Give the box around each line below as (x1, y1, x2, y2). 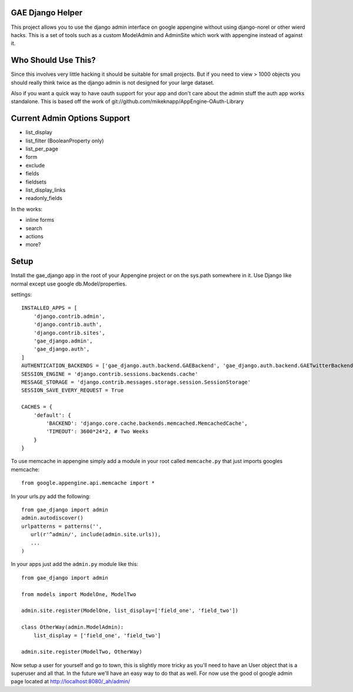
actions (25, 232, 44, 239)
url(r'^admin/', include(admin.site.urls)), (30, 531, 161, 538)
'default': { (33, 412, 71, 418)
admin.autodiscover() (21, 515, 84, 521)
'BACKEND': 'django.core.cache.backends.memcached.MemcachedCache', (46, 420, 248, 427)
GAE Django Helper (11, 8, 82, 18)
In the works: (11, 205, 43, 212)
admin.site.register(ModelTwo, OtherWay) (21, 648, 142, 656)
